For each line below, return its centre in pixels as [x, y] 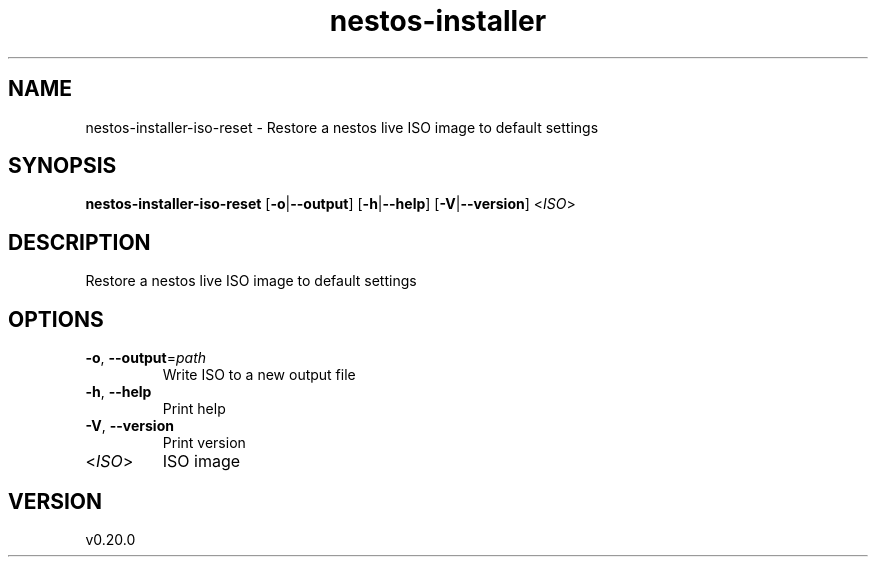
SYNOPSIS [62, 166]
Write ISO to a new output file [259, 375]
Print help [194, 409]
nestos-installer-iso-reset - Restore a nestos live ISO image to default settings [342, 127]
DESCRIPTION [79, 242]
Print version [204, 443]
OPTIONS [56, 319]
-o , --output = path [146, 358]
